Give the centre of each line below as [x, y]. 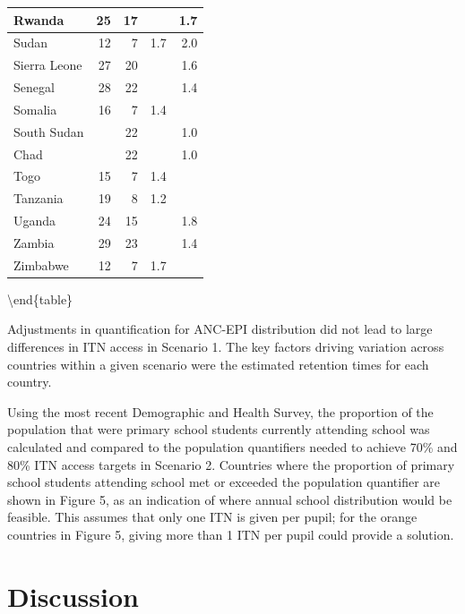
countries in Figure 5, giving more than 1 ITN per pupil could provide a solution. [231, 534]
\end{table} [40, 298]
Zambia [34, 242]
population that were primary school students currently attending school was [219, 429]
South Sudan [49, 131]
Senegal [34, 87]
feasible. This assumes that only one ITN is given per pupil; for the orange [212, 517]
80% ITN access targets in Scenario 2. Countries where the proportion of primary [231, 464]
